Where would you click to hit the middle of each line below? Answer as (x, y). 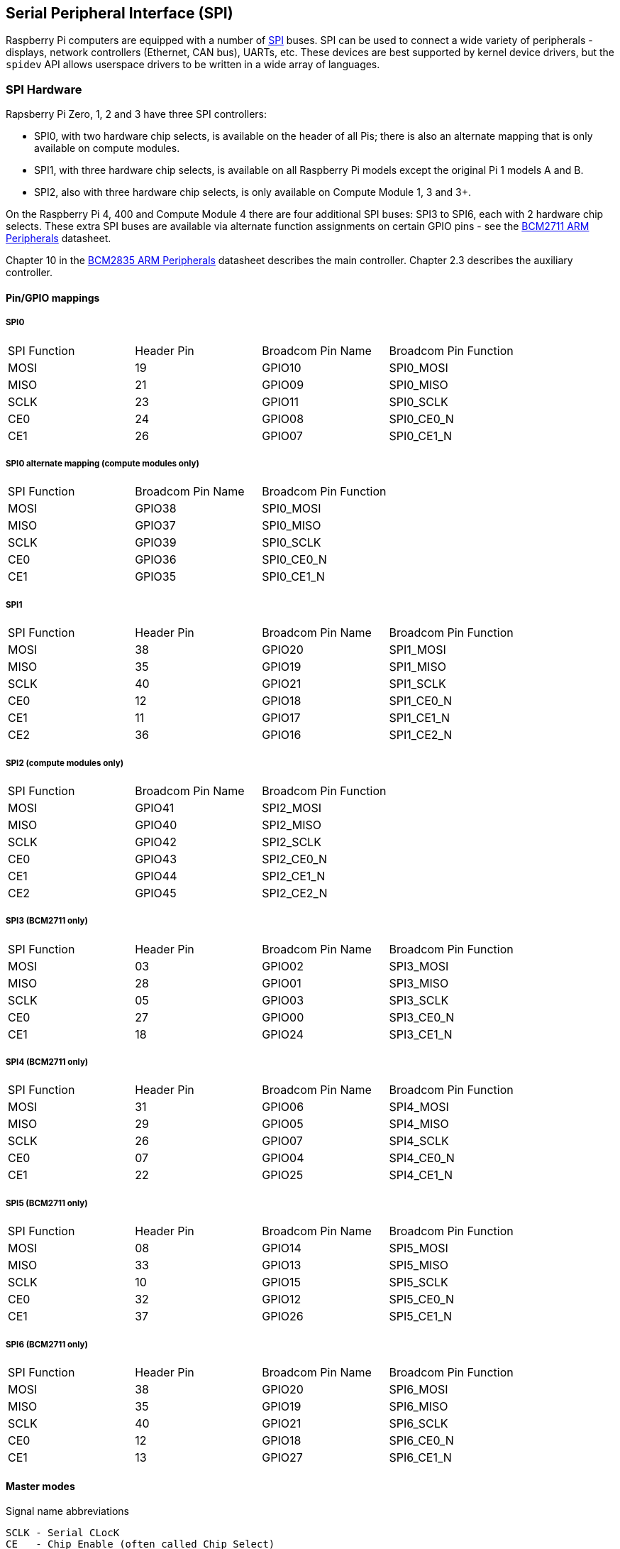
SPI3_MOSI (419, 966)
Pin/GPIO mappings (53, 297)
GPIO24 (283, 1034)
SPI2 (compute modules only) (65, 763)
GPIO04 (283, 1158)
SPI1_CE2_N (421, 735)
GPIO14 (282, 1248)
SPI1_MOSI (417, 650)
